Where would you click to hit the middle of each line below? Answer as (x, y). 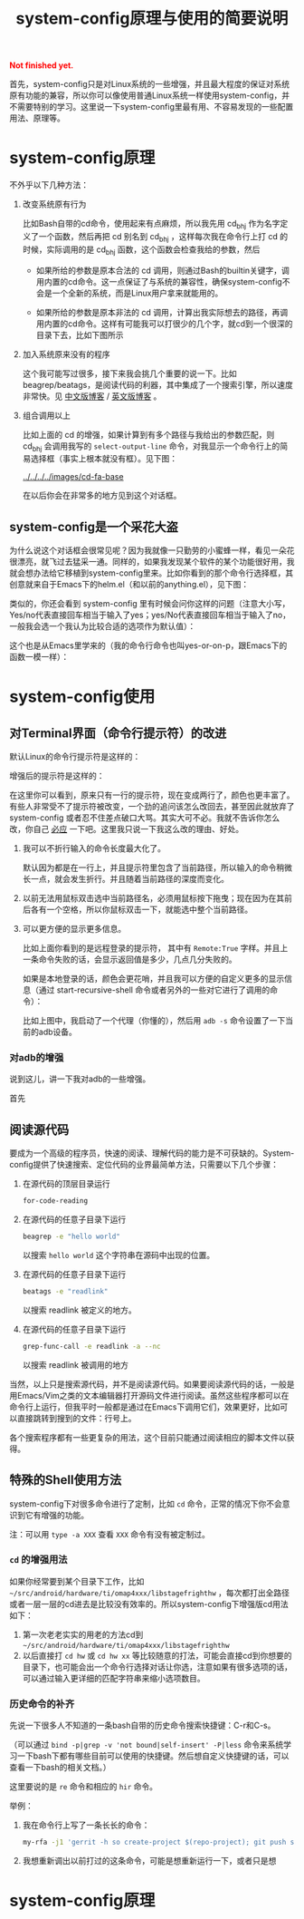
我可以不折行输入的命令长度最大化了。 (94, 848)
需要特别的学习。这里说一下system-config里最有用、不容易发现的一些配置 (155, 107)
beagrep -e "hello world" (71, 1237)
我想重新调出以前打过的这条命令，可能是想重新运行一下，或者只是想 (149, 1861)
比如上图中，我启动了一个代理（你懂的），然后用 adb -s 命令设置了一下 (154, 1021)
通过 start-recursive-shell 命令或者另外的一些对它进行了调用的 (154, 990)
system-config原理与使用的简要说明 (152, 19)
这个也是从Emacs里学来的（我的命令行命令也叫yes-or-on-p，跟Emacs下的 (148, 645)
